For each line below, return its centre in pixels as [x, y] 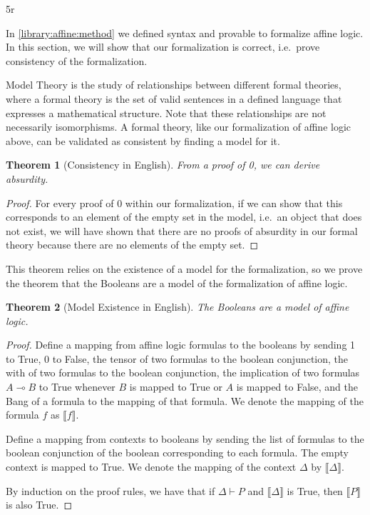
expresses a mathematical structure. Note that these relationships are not [166, 112]
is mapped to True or [176, 387]
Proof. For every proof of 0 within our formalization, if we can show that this [174, 202]
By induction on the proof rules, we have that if [111, 490]
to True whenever [77, 387]
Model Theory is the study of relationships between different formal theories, [174, 85]
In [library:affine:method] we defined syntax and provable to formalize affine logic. [185, 32]
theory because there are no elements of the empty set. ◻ [132, 245]
